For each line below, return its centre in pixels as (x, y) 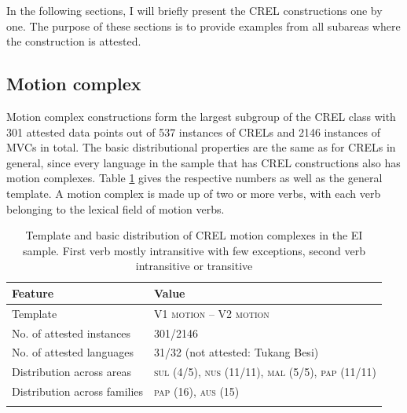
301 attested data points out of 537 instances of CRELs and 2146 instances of (193, 132)
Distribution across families (78, 391)
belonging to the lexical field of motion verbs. (115, 208)
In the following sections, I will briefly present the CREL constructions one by (194, 10)
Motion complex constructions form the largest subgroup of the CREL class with (201, 116)
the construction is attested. (74, 41)
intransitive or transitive (194, 266)
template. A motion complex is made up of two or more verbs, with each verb (194, 193)
